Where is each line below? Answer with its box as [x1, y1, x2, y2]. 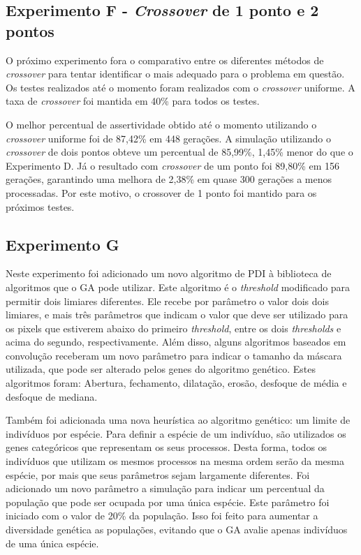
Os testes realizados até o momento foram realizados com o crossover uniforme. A [6, 80, 355, 94]
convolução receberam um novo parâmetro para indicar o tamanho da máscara [6, 348, 342, 362]
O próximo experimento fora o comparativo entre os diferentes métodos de [6, 52, 324, 67]
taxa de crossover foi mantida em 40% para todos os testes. [6, 94, 260, 108]
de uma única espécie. [6, 535, 99, 550]
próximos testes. [6, 199, 75, 214]
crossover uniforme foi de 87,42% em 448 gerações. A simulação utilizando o [6, 131, 331, 145]
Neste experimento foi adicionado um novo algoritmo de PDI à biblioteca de [6, 266, 332, 281]
